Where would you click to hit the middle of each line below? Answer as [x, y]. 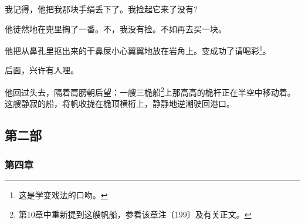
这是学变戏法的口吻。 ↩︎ [63, 194]
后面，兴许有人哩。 [42, 70]
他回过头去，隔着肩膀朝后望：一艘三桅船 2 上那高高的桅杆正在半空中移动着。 [150, 91]
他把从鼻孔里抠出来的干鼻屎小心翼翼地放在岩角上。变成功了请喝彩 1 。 [138, 50]
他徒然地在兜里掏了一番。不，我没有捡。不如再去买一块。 [116, 28]
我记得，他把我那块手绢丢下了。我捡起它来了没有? [101, 9]
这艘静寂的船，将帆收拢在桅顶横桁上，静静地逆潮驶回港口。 [120, 103]
